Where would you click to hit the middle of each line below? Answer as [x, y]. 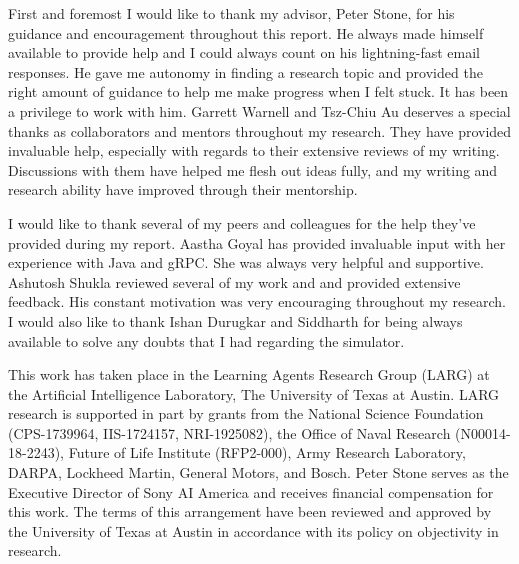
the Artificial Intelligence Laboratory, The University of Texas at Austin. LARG [254, 393]
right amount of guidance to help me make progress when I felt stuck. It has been [258, 91]
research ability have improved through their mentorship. [183, 189]
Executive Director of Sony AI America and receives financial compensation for [251, 491]
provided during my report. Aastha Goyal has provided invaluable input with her [257, 242]
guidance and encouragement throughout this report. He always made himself [246, 32]
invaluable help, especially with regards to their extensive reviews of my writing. [254, 150]
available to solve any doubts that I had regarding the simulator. [206, 340]
